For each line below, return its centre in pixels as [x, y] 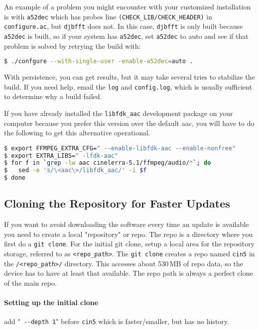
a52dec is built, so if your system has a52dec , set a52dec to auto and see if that [126, 36]
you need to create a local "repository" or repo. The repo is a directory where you [129, 234]
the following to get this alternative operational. [77, 133]
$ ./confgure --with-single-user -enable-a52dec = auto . [99, 61]
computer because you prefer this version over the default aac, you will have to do [129, 123]
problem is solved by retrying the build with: [72, 46]
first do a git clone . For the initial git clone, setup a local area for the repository [129, 244]
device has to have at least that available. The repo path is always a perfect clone [129, 273]
